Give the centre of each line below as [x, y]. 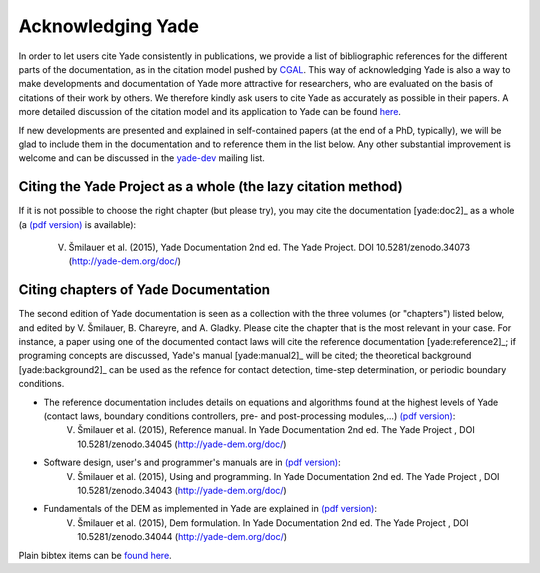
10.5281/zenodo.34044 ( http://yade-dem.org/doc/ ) [182, 537]
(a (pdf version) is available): [77, 224]
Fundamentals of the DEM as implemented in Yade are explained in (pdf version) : [210, 509]
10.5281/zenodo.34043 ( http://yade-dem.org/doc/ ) [182, 490]
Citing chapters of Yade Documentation [144, 290]
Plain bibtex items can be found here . [95, 555]
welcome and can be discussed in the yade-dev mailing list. [141, 158]
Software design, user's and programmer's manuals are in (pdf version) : [192, 462]
